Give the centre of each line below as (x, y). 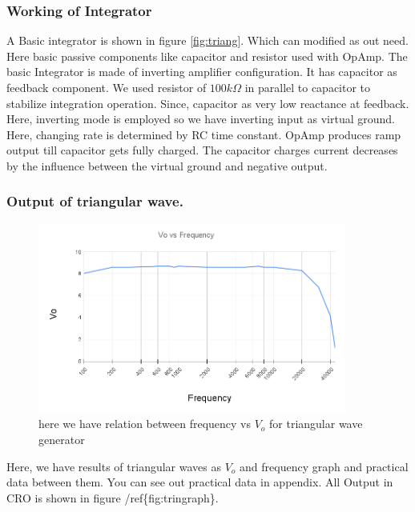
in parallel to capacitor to (308, 87)
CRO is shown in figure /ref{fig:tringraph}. (113, 497)
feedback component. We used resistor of (107, 87)
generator (62, 439)
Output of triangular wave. (95, 201)
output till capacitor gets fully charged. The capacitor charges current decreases (202, 150)
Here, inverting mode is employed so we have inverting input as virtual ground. (201, 119)
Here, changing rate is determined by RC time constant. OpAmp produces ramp (204, 134)
